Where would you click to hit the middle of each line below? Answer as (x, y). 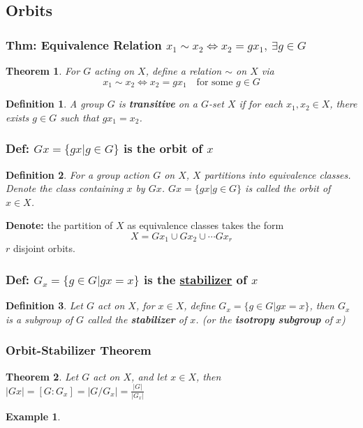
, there (343, 104)
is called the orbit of (288, 188)
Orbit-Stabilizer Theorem (79, 350)
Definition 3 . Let (44, 305)
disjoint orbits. (44, 248)
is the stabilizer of (195, 279)
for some (215, 82)
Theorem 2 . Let (42, 376)
